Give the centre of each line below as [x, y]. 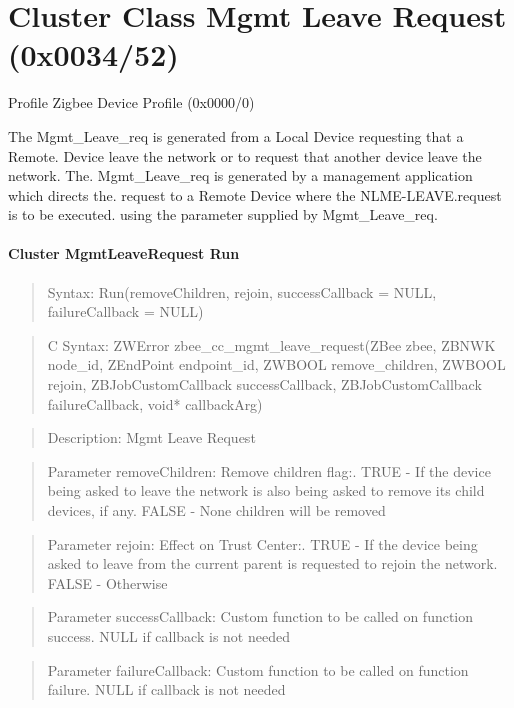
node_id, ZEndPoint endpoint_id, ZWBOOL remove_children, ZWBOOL [276, 364]
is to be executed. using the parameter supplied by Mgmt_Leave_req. [223, 214]
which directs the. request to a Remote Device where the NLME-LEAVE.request [255, 194]
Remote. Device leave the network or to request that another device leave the [245, 155]
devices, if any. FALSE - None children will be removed [216, 510]
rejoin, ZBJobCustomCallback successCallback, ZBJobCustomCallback [264, 384]
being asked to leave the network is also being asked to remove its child [266, 490]
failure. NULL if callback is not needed [166, 689]
